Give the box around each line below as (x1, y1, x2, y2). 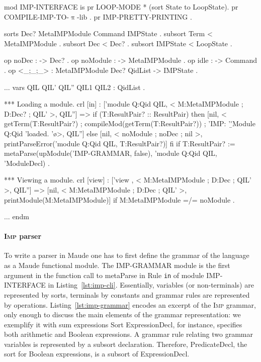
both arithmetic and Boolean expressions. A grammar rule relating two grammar (4, 329, 253, 339)
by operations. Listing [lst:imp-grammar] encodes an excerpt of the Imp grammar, (4, 299, 256, 310)
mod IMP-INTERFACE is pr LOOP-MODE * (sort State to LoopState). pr (4, 2, 238, 12)
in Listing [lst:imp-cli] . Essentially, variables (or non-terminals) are (48, 280, 254, 290)
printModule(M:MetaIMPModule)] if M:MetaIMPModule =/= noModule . (4, 194, 235, 205)
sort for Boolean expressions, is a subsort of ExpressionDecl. (4, 348, 190, 359)
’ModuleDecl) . (4, 157, 50, 168)
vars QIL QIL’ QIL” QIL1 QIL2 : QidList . (12, 81, 145, 92)
